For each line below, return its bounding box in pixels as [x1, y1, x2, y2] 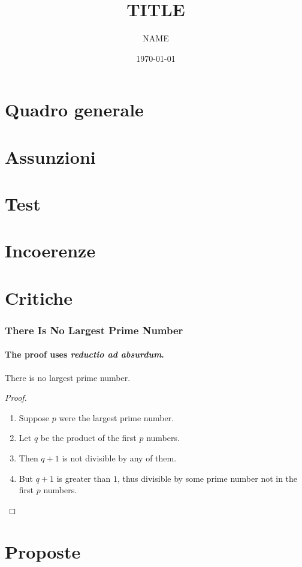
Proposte [5, 539, 81, 563]
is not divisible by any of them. [62, 452, 177, 464]
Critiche [5, 285, 73, 310]
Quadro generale [5, 97, 144, 122]
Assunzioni [5, 144, 96, 169]
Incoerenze [5, 238, 96, 263]
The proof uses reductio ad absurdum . [5, 348, 164, 361]
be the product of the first [40, 431, 137, 444]
